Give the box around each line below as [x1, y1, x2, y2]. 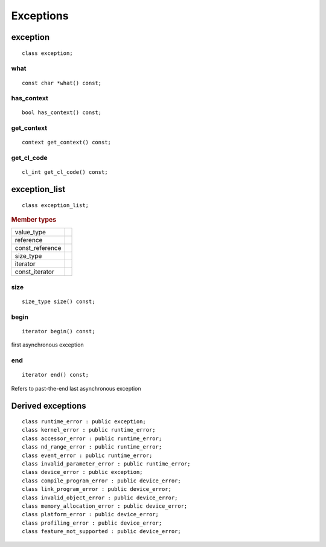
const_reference [14, 244, 62, 252]
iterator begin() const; [22, 328, 95, 334]
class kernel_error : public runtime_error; [22, 426, 156, 433]
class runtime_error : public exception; [22, 418, 146, 425]
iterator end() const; [22, 371, 89, 379]
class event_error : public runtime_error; [22, 452, 153, 459]
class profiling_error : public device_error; [22, 519, 162, 526]
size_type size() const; [22, 298, 95, 305]
